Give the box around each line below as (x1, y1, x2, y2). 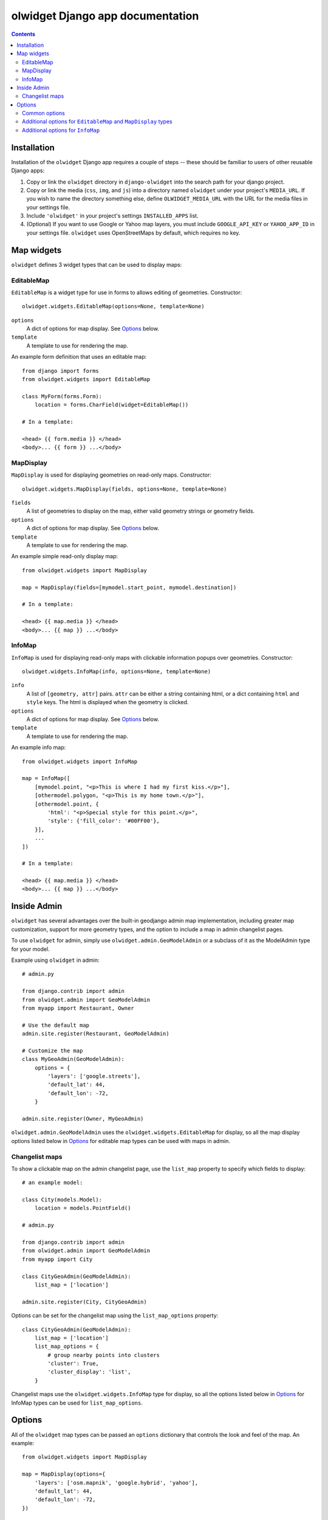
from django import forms (22, 367, 100, 374)
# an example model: (22, 1180, 83, 1186)
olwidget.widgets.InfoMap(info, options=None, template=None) (22, 668, 211, 675)
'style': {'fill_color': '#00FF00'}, (47, 818, 160, 824)
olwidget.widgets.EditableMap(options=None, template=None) (22, 303, 205, 310)
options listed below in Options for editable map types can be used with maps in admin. (11, 1137, 231, 1144)
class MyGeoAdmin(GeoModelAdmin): (22, 1055, 125, 1063)
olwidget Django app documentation (11, 9, 199, 22)
